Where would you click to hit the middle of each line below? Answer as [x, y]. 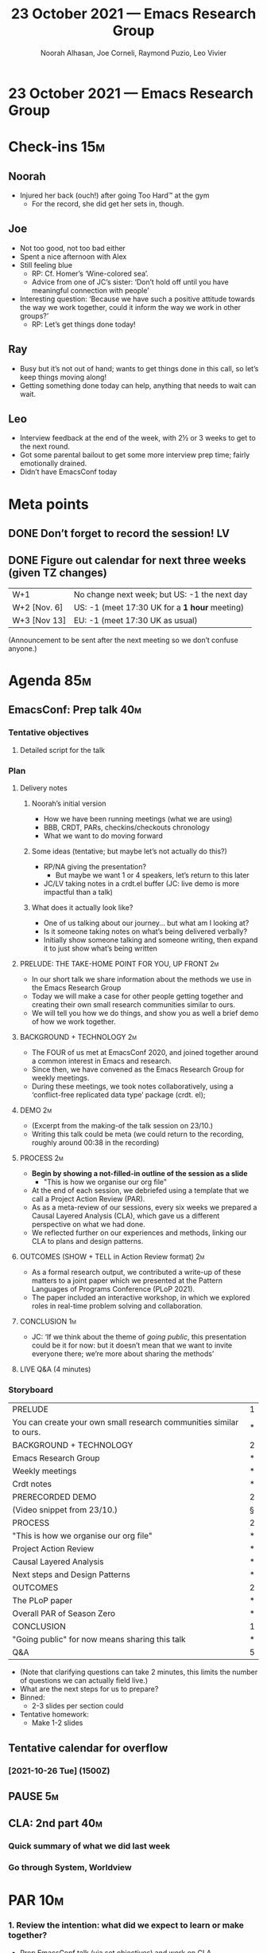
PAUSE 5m [34, 1796]
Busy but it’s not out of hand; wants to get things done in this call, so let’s [139, 368]
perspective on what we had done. [88, 1224]
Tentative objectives [48, 732]
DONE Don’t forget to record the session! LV [119, 533]
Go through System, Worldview [70, 1868]
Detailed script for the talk [62, 750]
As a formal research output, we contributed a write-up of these [136, 1272]
